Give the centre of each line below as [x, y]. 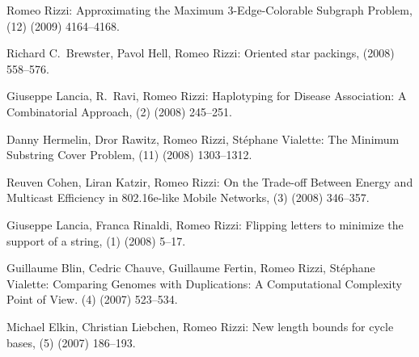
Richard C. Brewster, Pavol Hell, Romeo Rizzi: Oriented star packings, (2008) [201, 53]
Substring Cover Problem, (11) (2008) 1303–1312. [129, 155]
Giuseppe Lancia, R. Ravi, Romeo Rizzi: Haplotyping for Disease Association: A [207, 96]
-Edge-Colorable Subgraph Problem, [323, 10]
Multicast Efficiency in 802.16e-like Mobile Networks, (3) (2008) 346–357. [188, 197]
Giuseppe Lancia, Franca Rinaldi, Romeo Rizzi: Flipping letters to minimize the [205, 224]
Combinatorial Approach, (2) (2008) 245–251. [119, 111]
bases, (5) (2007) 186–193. [71, 342]
